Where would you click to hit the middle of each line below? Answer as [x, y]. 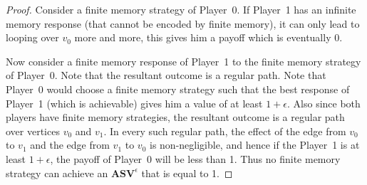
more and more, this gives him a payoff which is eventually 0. [208, 37]
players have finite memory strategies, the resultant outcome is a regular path [175, 117]
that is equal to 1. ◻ [187, 173]
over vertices [33, 131]
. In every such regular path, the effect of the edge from [225, 131]
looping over [32, 37]
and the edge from [70, 145]
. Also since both [324, 103]
